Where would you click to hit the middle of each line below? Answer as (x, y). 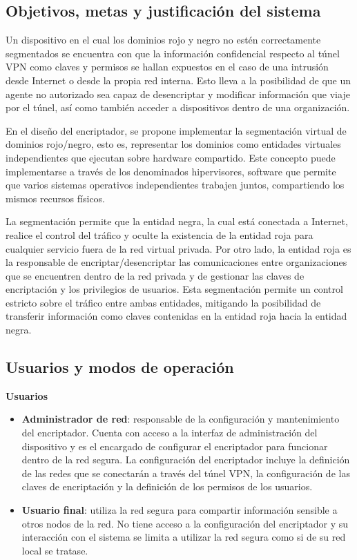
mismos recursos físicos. (56, 198)
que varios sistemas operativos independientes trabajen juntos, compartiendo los (175, 185)
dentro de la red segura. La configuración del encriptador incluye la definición (186, 460)
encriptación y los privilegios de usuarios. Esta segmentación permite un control (174, 289)
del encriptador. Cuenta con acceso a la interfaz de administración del (170, 433)
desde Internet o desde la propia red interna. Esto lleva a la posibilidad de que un (178, 80)
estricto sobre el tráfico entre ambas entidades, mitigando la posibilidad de (163, 302)
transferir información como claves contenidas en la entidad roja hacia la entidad (176, 316)
